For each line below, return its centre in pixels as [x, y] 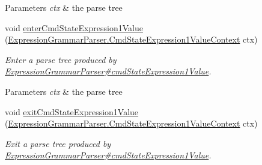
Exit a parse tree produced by [58, 143]
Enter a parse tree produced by [61, 59]
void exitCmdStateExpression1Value [72, 111]
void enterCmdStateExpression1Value [74, 27]
